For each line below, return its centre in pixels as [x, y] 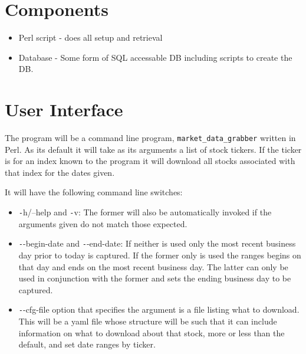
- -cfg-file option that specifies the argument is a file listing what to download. [159, 309]
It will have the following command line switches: [94, 192]
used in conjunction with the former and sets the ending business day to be [155, 278]
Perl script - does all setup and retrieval [91, 37]
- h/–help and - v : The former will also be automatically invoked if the [145, 212]
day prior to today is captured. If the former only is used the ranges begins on [160, 255]
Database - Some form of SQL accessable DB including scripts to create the [155, 57]
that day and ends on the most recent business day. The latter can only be [153, 266]
